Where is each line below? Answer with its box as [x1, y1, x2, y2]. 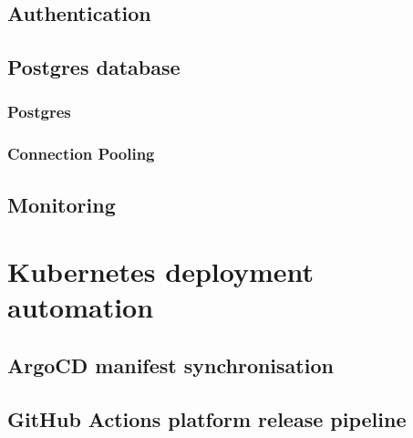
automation [7, 288, 154, 326]
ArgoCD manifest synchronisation [7, 350, 334, 379]
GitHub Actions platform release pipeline [7, 404, 407, 433]
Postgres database [7, 53, 181, 81]
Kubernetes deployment [7, 253, 315, 290]
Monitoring [7, 190, 116, 218]
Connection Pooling [7, 142, 155, 165]
